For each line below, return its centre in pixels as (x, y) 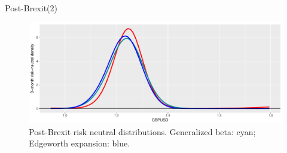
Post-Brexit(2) (31, 8)
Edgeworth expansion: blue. (80, 143)
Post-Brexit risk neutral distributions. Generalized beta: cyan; (142, 131)
